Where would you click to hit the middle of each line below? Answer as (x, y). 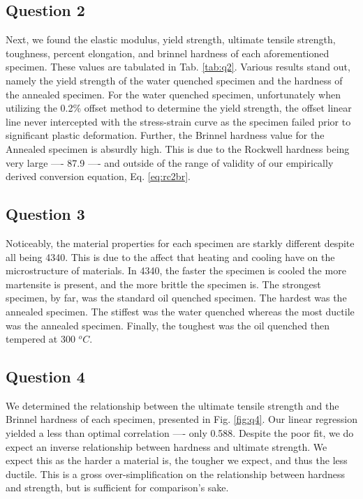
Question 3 (45, 214)
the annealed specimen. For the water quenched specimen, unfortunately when (173, 94)
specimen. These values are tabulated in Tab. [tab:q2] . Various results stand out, (178, 67)
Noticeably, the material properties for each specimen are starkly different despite (180, 243)
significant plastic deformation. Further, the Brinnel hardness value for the (165, 135)
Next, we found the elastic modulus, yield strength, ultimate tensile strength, (171, 39)
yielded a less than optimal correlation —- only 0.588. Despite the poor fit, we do (180, 433)
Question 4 (45, 377)
